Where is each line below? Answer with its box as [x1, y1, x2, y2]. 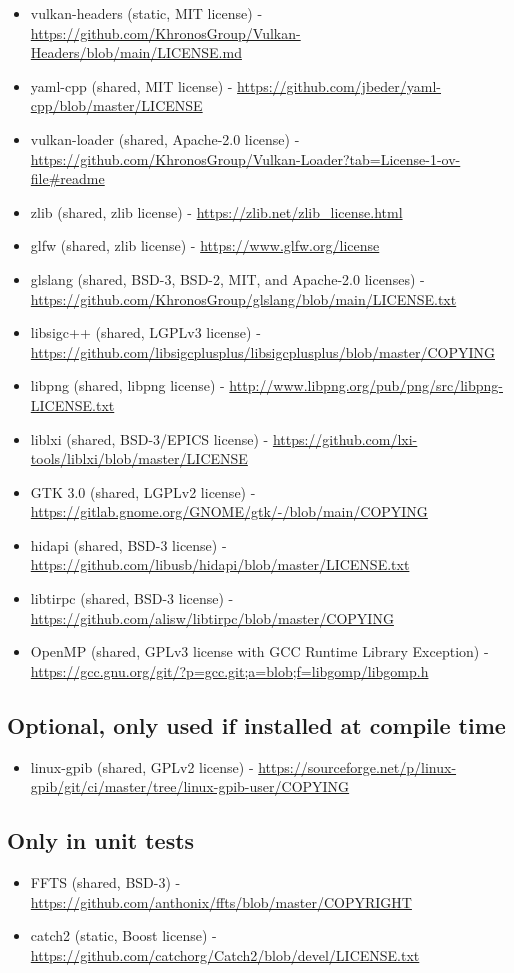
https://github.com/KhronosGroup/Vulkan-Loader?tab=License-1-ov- [30, 148, 461, 169]
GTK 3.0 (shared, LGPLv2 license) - [30, 481, 256, 502]
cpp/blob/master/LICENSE [30, 95, 203, 116]
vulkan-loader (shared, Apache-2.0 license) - [30, 128, 300, 149]
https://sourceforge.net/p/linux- [258, 756, 457, 777]
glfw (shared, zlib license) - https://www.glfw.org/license [30, 235, 380, 256]
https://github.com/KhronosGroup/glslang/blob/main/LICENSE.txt [30, 288, 457, 309]
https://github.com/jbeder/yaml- [237, 75, 442, 96]
